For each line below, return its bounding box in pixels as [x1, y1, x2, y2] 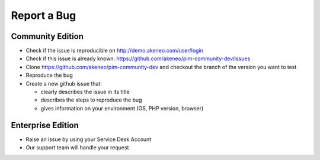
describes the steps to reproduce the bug [40, 96, 142, 103]
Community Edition [11, 31, 84, 41]
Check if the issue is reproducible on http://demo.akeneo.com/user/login [25, 47, 204, 54]
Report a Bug [11, 9, 76, 22]
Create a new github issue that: [25, 80, 102, 87]
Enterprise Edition [11, 120, 79, 130]
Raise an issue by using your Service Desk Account [25, 136, 152, 143]
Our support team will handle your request [25, 144, 129, 151]
